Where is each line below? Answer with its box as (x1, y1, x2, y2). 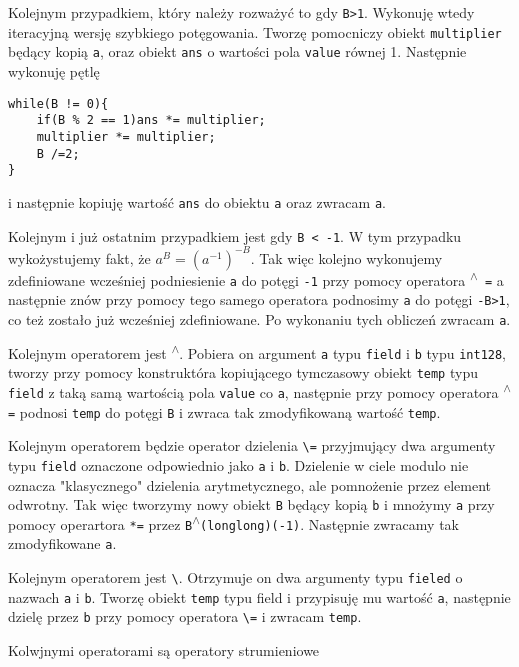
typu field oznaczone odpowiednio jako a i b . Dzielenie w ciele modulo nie (8, 454, 469, 475)
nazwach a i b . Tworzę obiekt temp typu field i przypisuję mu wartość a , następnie (8, 586, 511, 607)
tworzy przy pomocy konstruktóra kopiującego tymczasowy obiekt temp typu (8, 362, 478, 383)
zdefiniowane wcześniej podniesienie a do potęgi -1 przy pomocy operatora (8, 269, 466, 290)
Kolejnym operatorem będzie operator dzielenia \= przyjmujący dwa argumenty (8, 435, 496, 456)
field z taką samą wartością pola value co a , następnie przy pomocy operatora (8, 381, 499, 402)
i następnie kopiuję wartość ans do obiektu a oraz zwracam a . (8, 191, 386, 212)
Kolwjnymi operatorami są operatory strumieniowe (8, 640, 320, 661)
